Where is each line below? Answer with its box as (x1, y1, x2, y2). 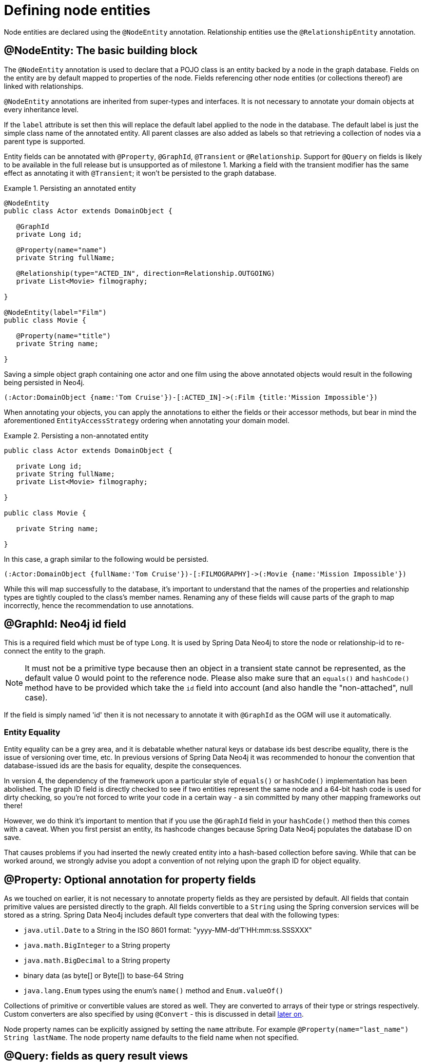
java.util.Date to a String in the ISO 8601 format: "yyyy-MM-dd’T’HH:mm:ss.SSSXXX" (23, 926, 312, 935)
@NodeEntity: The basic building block (4, 44, 198, 57)
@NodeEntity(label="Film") (4, 308, 107, 316)
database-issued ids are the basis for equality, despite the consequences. (4, 761, 242, 770)
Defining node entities (4, 2, 151, 19)
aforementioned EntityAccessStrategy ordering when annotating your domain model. (4, 416, 290, 425)
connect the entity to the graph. (4, 647, 105, 655)
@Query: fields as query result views (4, 1050, 188, 1063)
